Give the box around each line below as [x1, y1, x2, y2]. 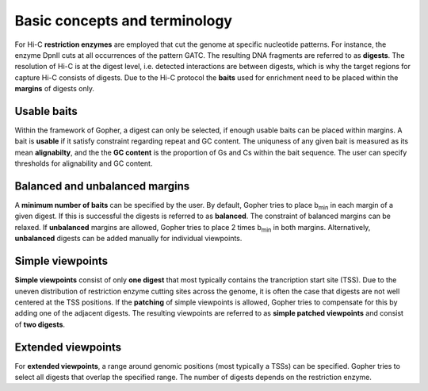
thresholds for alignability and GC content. [14, 159, 153, 168]
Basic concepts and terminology [14, 12, 233, 29]
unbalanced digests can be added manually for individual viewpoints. [14, 234, 243, 243]
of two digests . [14, 320, 66, 329]
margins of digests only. [14, 84, 95, 94]
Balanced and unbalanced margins [14, 179, 190, 193]
